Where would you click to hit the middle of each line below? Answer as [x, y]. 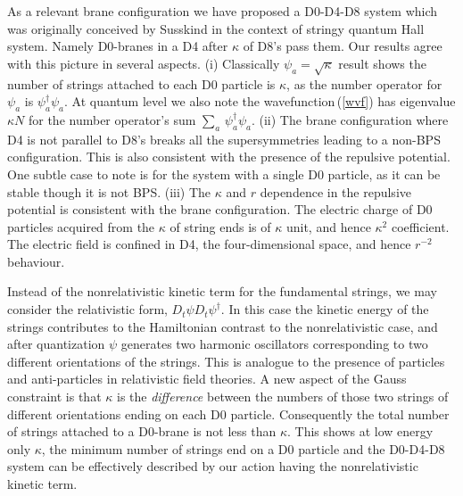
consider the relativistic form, [87, 309]
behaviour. [36, 261]
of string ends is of [220, 226]
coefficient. [420, 226]
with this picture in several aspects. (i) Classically [144, 63]
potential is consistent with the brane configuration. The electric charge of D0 [220, 209]
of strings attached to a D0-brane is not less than [142, 431]
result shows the [382, 63]
